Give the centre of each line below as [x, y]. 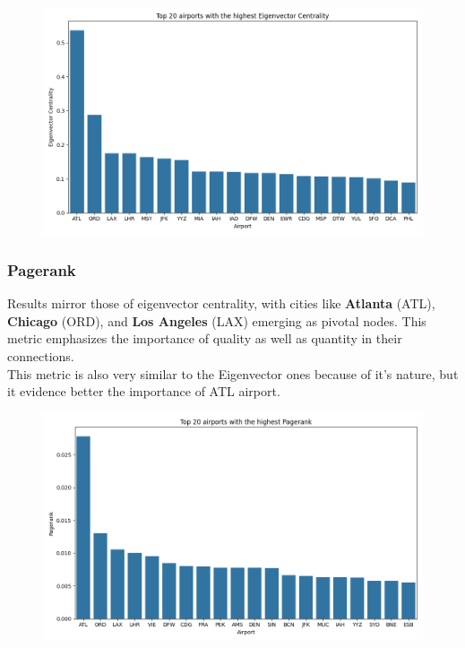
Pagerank [42, 269]
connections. [41, 355]
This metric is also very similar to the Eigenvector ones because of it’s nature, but [233, 373]
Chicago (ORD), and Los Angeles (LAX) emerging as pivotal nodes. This [217, 320]
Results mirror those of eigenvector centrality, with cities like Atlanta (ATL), [221, 303]
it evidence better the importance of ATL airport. [144, 391]
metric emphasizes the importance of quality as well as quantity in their [205, 338]
